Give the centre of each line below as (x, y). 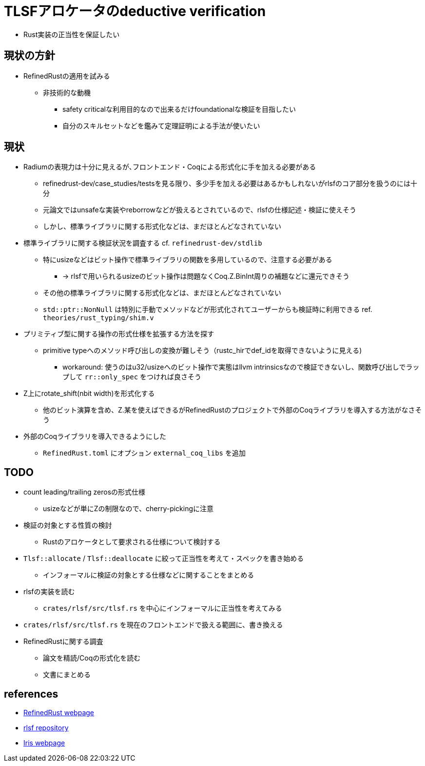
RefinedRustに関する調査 (63, 642)
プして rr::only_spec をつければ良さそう (132, 377)
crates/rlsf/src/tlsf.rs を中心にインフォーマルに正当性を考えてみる (163, 608)
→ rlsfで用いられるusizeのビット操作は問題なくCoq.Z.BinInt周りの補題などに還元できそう (206, 276)
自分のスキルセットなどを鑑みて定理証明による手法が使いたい (161, 125)
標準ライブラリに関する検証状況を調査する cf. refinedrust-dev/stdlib (143, 243)
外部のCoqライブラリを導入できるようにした (95, 436)
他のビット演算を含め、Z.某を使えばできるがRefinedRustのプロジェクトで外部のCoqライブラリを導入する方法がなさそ (232, 410)
